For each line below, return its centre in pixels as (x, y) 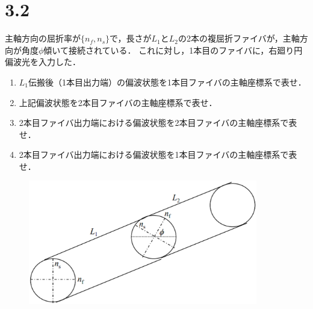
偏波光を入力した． (43, 62)
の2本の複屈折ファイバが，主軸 (239, 38)
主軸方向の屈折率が (43, 38)
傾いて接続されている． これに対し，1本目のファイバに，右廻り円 (173, 50)
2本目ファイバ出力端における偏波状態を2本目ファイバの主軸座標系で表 (158, 123)
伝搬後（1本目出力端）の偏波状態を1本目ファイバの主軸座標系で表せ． (167, 82)
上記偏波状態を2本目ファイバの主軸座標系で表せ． (118, 102)
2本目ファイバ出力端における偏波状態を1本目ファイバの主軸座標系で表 (158, 154)
